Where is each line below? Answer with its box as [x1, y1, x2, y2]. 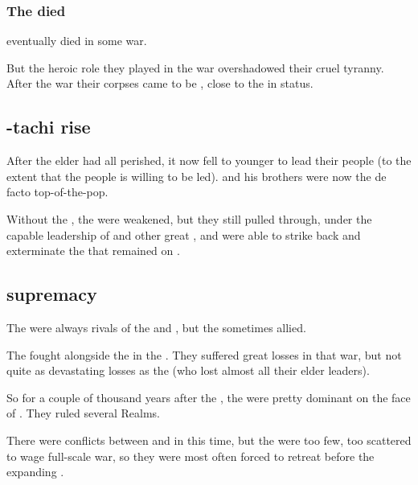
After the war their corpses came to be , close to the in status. [6, 75, 313, 92]
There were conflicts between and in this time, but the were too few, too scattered [6, 431, 412, 448]
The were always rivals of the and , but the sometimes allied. [6, 319, 306, 335]
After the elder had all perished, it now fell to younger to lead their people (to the [6, 152, 412, 169]
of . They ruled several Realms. [6, 405, 160, 421]
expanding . [6, 463, 64, 480]
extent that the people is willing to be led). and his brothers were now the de [6, 167, 387, 184]
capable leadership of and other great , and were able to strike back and [6, 226, 361, 243]
